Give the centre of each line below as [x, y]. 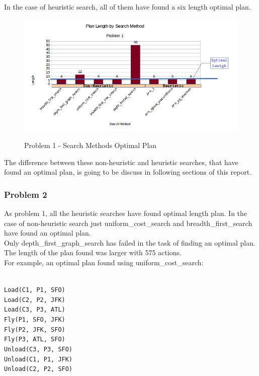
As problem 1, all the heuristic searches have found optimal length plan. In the [126, 213]
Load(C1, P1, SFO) [35, 290]
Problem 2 [26, 194]
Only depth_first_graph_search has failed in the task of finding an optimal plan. [130, 242]
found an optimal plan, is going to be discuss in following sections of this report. [128, 172]
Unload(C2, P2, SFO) [38, 369]
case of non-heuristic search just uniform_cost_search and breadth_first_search [128, 223]
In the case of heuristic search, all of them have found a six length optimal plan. [127, 7]
